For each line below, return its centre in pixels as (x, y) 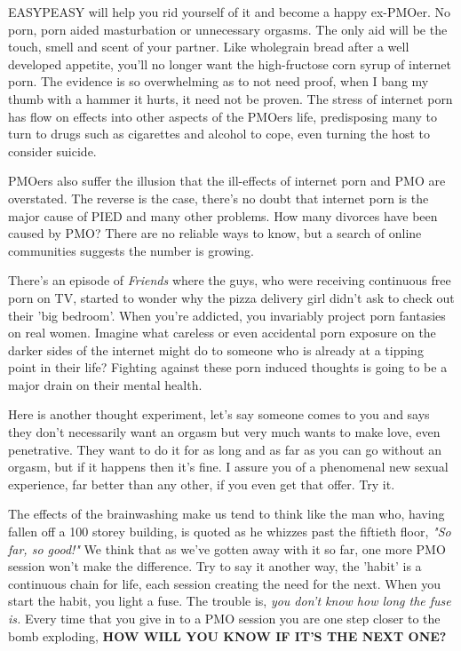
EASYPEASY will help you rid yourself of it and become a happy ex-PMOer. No (230, 12)
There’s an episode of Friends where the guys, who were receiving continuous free (230, 280)
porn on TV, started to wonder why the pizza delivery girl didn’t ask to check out (231, 297)
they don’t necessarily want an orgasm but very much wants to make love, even (224, 432)
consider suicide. (52, 151)
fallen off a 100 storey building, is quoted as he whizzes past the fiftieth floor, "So (230, 532)
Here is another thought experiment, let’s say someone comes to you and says (219, 414)
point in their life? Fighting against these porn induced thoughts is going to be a (228, 367)
